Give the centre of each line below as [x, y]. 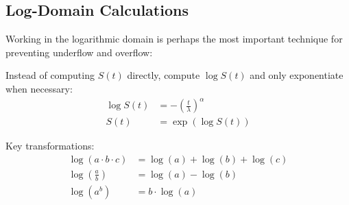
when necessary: [39, 88]
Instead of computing [50, 75]
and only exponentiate [297, 75]
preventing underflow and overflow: [79, 52]
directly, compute [164, 75]
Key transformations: [50, 146]
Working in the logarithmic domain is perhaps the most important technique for [174, 39]
